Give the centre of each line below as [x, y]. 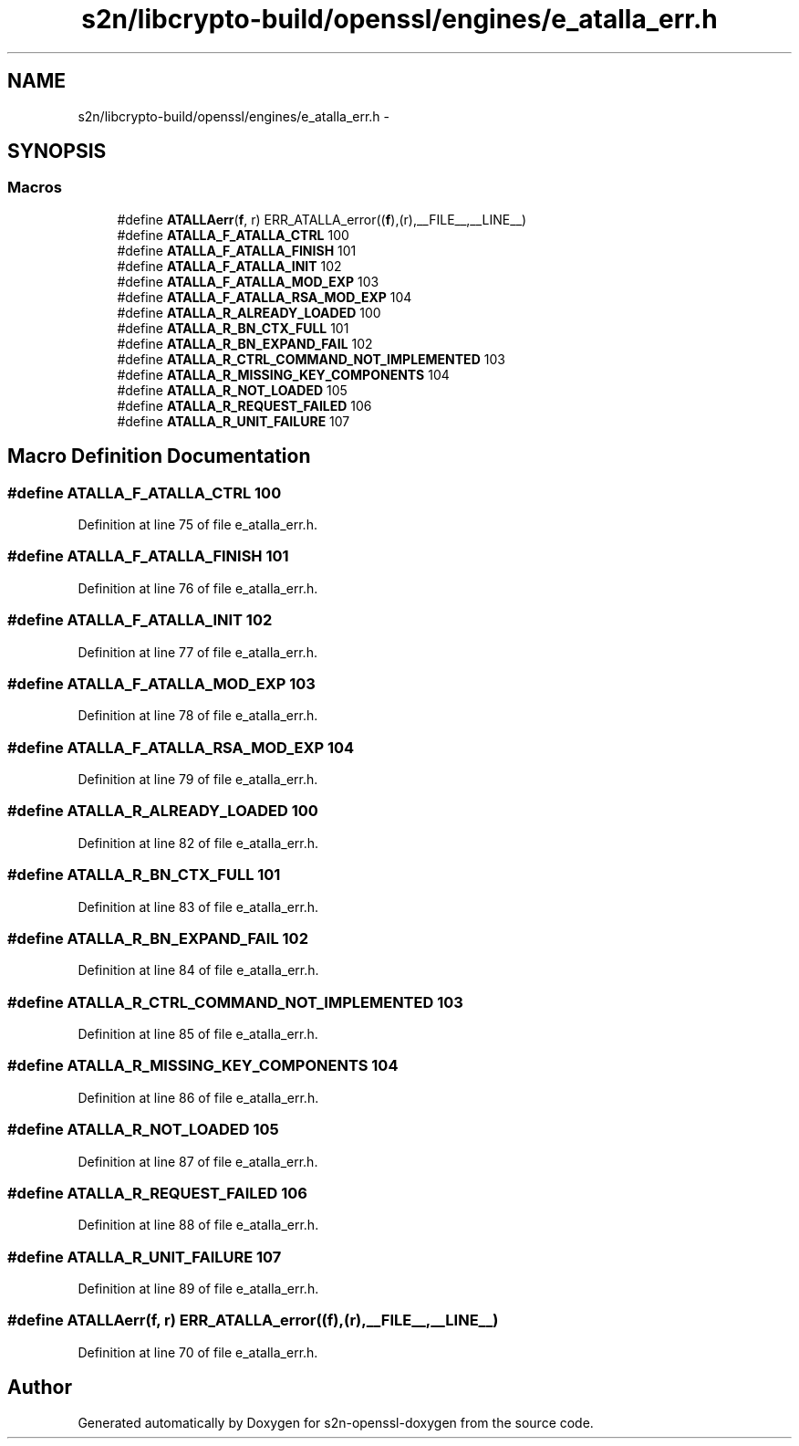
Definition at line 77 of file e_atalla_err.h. [197, 652]
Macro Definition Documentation [159, 456]
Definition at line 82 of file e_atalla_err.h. [198, 843]
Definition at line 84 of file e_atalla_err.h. [198, 970]
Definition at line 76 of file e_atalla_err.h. [198, 588]
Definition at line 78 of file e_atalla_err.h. [198, 716]
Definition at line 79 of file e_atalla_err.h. [198, 780]
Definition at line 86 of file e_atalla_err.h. [198, 1097]
